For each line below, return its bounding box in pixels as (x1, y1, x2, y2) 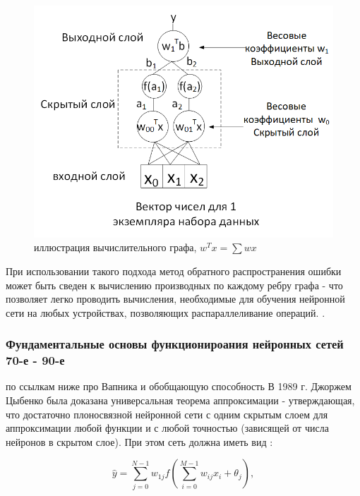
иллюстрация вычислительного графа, (34, 240, 197, 255)
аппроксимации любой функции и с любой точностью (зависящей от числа (6, 421, 329, 435)
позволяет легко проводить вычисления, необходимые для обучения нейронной (6, 291, 345, 306)
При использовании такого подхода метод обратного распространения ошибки (6, 263, 342, 278)
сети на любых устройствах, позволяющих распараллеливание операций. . (6, 305, 325, 320)
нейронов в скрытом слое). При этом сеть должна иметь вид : (6, 434, 273, 449)
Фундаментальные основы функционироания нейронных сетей (6, 335, 344, 353)
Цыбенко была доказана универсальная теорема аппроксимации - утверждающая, (6, 393, 355, 408)
